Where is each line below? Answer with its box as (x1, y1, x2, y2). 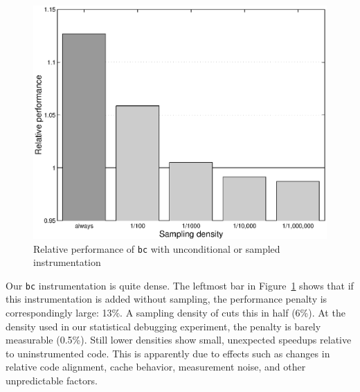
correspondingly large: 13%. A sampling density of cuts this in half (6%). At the (6, 305, 345, 320)
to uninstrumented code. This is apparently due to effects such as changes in (6, 346, 330, 360)
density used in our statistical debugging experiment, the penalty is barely (6, 319, 321, 333)
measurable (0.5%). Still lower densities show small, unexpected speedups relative (6, 332, 352, 347)
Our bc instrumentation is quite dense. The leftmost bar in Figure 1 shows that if (6, 278, 354, 292)
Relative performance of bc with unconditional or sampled (33, 241, 280, 256)
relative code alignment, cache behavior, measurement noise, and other (6, 359, 306, 374)
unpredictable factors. (6, 373, 98, 388)
